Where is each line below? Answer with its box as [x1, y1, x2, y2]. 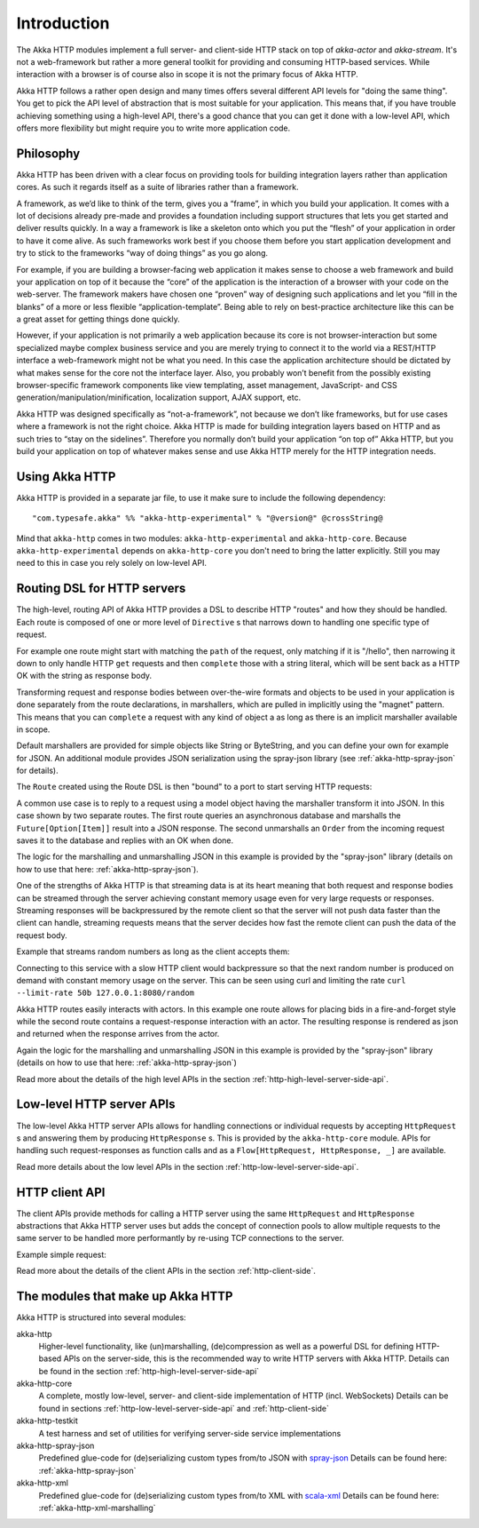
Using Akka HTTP [16, 469, 116, 484]
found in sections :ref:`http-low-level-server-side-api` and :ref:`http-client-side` [38, 1403, 330, 1413]
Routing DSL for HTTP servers [16, 581, 186, 596]
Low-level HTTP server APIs [16, 1097, 176, 1112]
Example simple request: [16, 1249, 106, 1260]
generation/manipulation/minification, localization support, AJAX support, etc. [16, 392, 302, 403]
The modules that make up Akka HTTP [16, 1289, 233, 1304]
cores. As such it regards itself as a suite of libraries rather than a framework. [16, 182, 299, 193]
